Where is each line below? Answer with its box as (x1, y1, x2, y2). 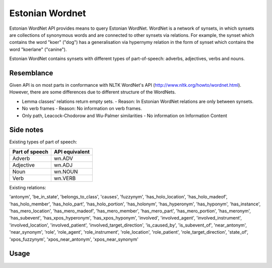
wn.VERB (53, 175, 76, 182)
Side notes (9, 126, 44, 134)
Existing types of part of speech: (9, 139, 78, 145)
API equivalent (53, 148, 90, 155)
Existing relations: (9, 184, 46, 190)
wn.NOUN (53, 168, 78, 175)
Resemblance (9, 69, 53, 77)
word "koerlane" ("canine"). (9, 46, 67, 52)
